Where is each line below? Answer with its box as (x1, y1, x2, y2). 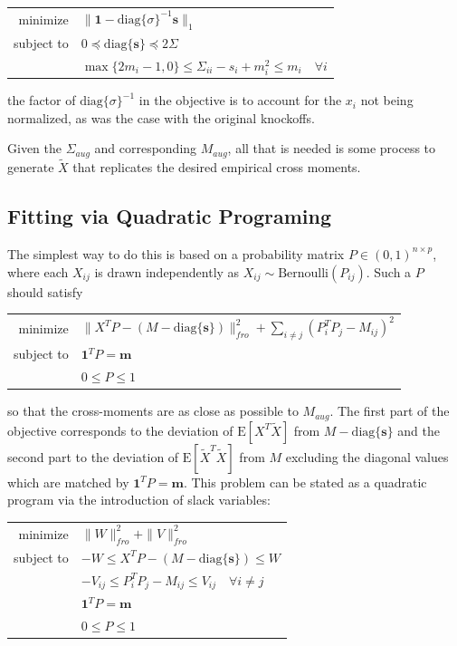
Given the (7, 139, 62, 158)
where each (7, 262, 69, 281)
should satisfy (7, 282, 83, 301)
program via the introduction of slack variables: (7, 490, 271, 509)
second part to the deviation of (7, 447, 179, 466)
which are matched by (7, 472, 129, 491)
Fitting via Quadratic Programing (7, 202, 332, 230)
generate (7, 158, 54, 177)
